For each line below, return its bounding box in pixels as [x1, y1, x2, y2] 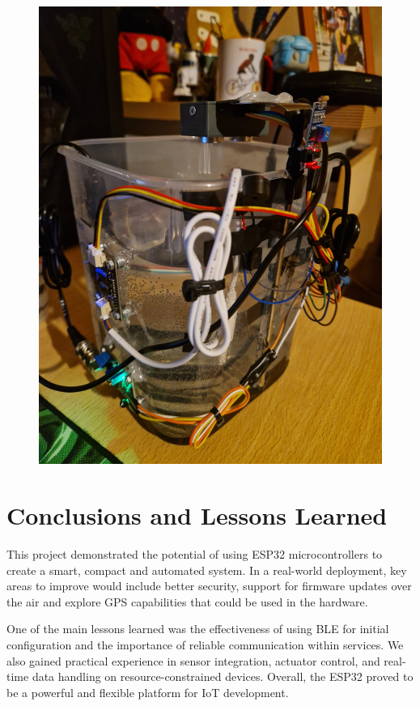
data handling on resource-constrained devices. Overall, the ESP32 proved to [32, 668, 414, 685]
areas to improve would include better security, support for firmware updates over [6, 577, 412, 594]
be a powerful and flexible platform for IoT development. [6, 683, 289, 700]
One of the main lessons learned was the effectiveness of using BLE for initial [6, 620, 389, 637]
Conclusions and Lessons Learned [6, 499, 388, 532]
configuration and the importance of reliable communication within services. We [6, 636, 404, 653]
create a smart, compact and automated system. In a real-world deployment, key [6, 561, 407, 578]
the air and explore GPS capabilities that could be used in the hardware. [6, 593, 368, 610]
